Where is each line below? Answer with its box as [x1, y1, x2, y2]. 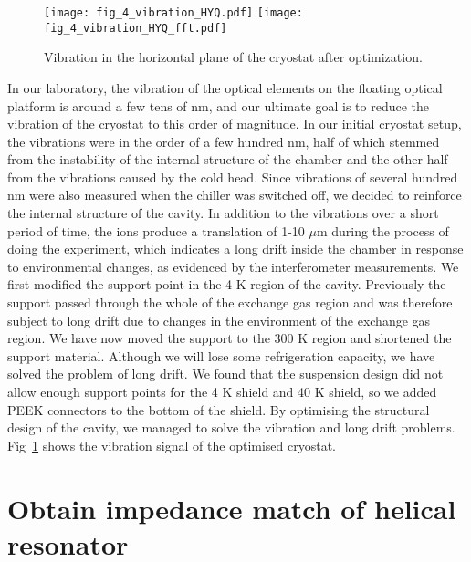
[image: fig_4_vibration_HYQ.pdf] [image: [44, 6, 303, 19]
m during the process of [316, 221, 449, 240]
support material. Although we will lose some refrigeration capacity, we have [7, 346, 435, 365]
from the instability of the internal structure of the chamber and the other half [7, 150, 448, 169]
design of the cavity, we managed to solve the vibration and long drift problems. [7, 418, 455, 437]
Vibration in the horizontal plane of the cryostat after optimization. [44, 47, 423, 67]
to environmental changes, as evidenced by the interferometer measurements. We [7, 256, 459, 276]
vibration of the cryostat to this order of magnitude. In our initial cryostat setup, [7, 114, 462, 133]
